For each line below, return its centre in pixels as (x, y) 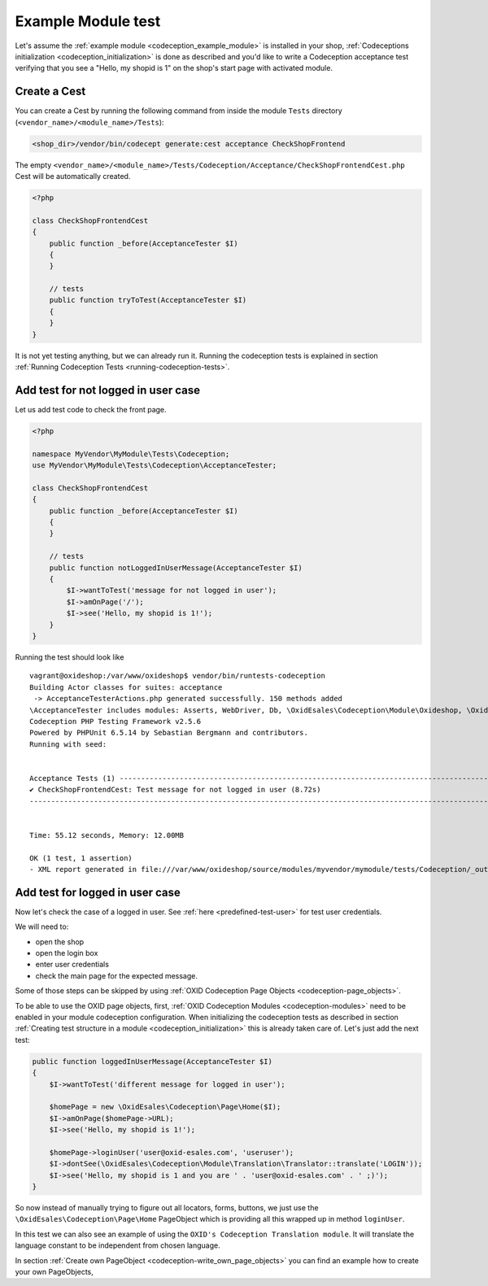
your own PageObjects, (54, 1272)
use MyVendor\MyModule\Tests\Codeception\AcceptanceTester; (155, 465)
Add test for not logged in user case (108, 390)
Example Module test (88, 21)
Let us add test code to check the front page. (91, 409)
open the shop (60, 942)
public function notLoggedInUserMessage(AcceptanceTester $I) (176, 568)
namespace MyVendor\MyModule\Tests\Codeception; (131, 454)
